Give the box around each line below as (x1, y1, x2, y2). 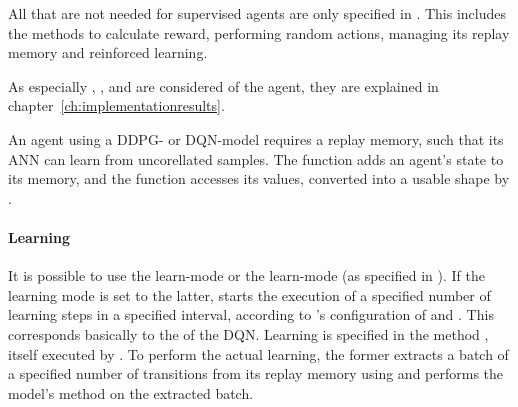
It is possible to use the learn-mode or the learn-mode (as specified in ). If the (8, 265, 485, 286)
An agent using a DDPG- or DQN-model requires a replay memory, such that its (8, 128, 504, 149)
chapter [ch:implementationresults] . (8, 95, 225, 116)
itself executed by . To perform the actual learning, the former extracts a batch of (8, 343, 509, 364)
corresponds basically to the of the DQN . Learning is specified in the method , (8, 323, 489, 344)
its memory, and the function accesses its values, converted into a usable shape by (8, 168, 510, 189)
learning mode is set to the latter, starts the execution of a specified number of (8, 284, 491, 305)
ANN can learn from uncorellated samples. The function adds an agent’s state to (8, 148, 504, 169)
